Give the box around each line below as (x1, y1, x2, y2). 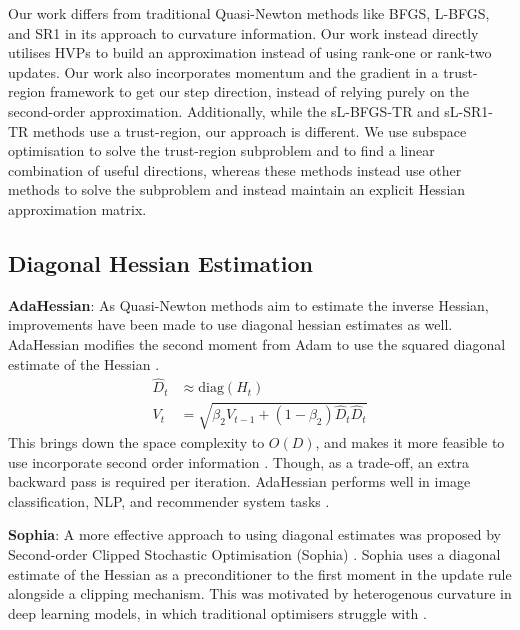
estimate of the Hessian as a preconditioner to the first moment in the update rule (8, 563, 512, 584)
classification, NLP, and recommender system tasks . (8, 490, 330, 511)
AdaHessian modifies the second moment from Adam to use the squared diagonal (8, 333, 506, 354)
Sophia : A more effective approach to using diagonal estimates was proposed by (8, 524, 501, 545)
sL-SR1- (444, 100, 494, 121)
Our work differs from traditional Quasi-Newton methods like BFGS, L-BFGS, (8, 3, 490, 23)
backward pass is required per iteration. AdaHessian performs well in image (8, 471, 471, 492)
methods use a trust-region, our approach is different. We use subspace (33, 120, 467, 141)
